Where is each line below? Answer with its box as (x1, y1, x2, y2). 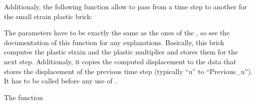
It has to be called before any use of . (4, 76, 117, 86)
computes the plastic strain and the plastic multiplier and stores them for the (4, 47, 238, 57)
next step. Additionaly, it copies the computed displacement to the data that (4, 56, 236, 66)
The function (4, 92, 43, 102)
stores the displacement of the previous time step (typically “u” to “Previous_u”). (4, 66, 253, 76)
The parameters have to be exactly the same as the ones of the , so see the (4, 27, 230, 38)
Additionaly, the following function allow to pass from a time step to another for (4, 1, 247, 11)
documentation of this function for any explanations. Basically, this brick (4, 37, 224, 47)
